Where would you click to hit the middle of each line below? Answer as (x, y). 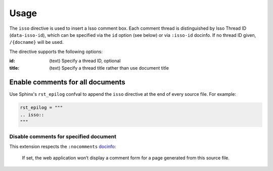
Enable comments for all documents (67, 82)
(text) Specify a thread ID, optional (85, 61)
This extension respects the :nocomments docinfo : (63, 146)
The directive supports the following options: (56, 51)
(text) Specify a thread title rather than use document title (109, 68)
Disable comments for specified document (63, 136)
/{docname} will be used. (36, 42)
